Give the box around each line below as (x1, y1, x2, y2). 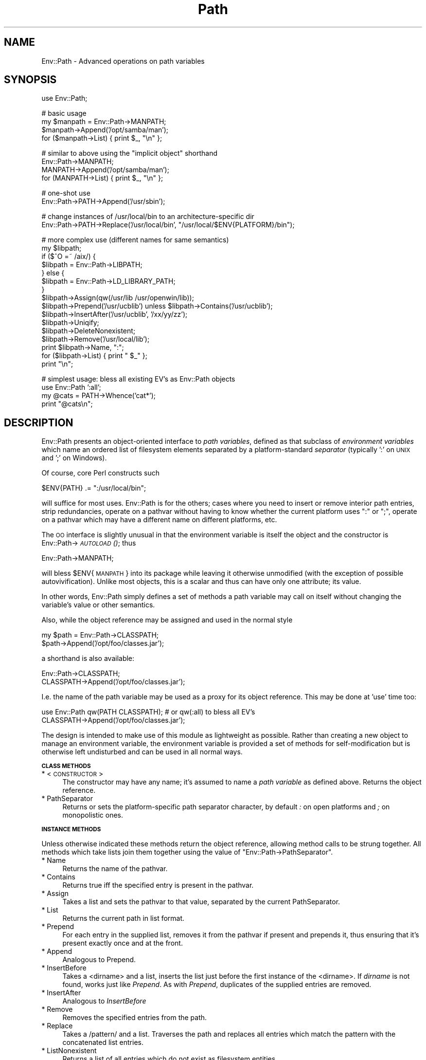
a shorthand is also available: (41, 654, 135, 663)
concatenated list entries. (62, 1038, 143, 1047)
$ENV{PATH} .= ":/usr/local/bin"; (41, 484, 146, 493)
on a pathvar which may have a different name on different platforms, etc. (41, 515, 277, 524)
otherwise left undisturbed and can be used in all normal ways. (41, 748, 243, 756)
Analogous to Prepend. (62, 955, 136, 964)
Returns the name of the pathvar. (62, 864, 168, 873)
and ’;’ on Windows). (41, 454, 107, 462)
